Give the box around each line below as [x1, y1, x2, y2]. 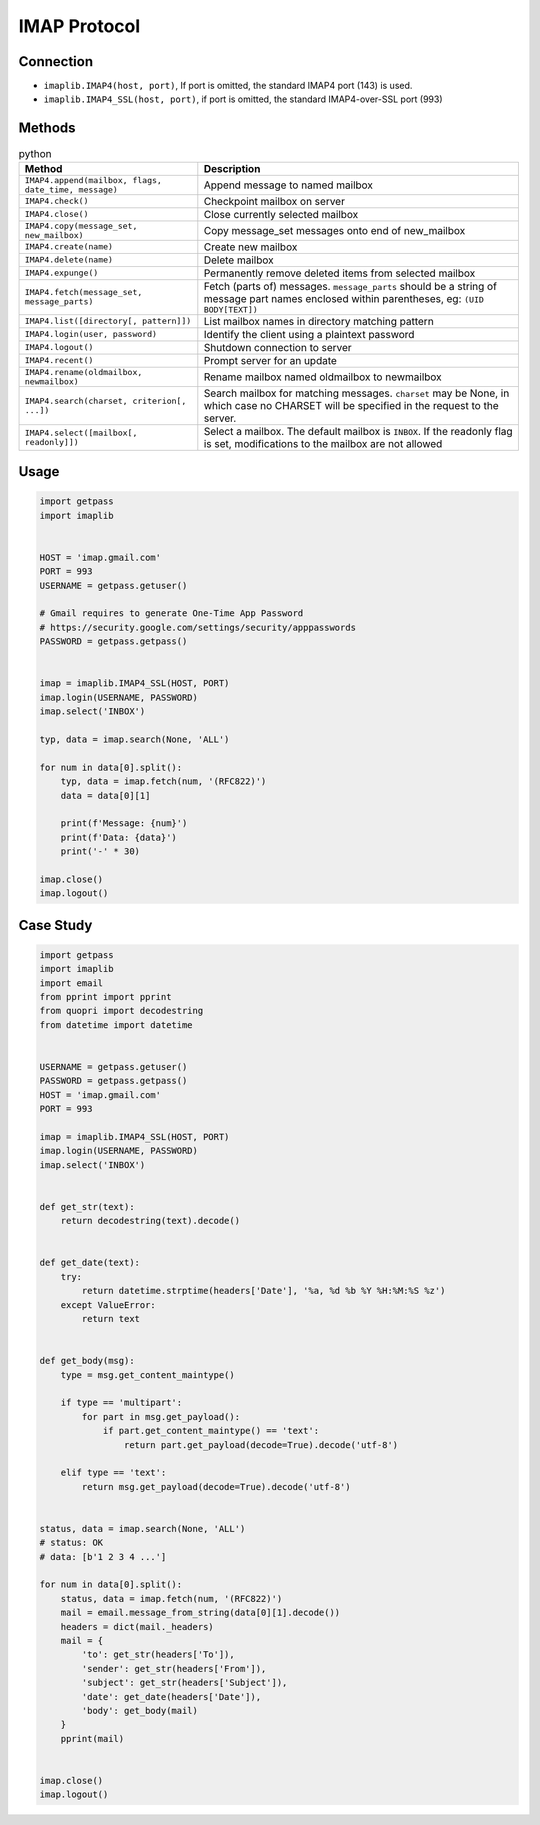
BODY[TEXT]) [203, 304, 259, 315]
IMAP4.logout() [24, 342, 94, 353]
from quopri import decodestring [39, 1005, 204, 1017]
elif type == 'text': [60, 1467, 167, 1479]
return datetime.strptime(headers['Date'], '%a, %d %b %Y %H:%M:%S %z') [81, 1285, 446, 1297]
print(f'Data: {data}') [60, 831, 177, 843]
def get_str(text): [39, 1201, 135, 1212]
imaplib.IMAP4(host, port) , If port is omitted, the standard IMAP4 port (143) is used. [43, 80, 413, 92]
